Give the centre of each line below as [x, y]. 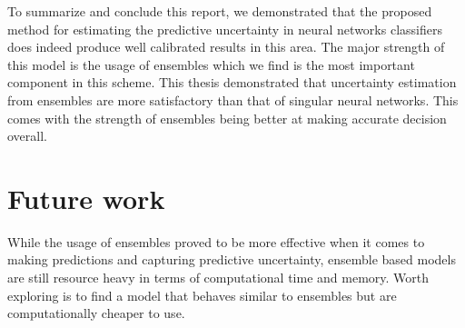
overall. [27, 136]
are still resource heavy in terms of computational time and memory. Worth [218, 278]
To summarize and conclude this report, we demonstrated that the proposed [220, 11]
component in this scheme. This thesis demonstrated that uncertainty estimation [232, 82]
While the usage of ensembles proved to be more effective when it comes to [216, 241]
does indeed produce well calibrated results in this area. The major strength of [226, 47]
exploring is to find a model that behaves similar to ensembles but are [202, 295]
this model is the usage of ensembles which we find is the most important [211, 64]
